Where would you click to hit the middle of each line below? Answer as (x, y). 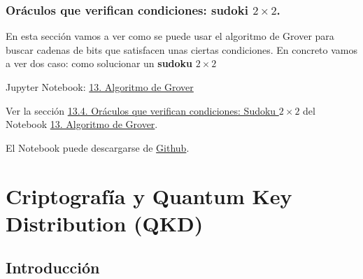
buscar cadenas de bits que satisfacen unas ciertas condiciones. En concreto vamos (182, 49)
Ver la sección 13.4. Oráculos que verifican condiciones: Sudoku (141, 110)
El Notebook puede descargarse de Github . (98, 147)
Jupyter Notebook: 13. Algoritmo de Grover (100, 87)
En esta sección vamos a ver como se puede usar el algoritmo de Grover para (170, 36)
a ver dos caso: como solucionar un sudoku (99, 63)
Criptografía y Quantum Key (149, 195)
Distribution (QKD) (105, 223)
